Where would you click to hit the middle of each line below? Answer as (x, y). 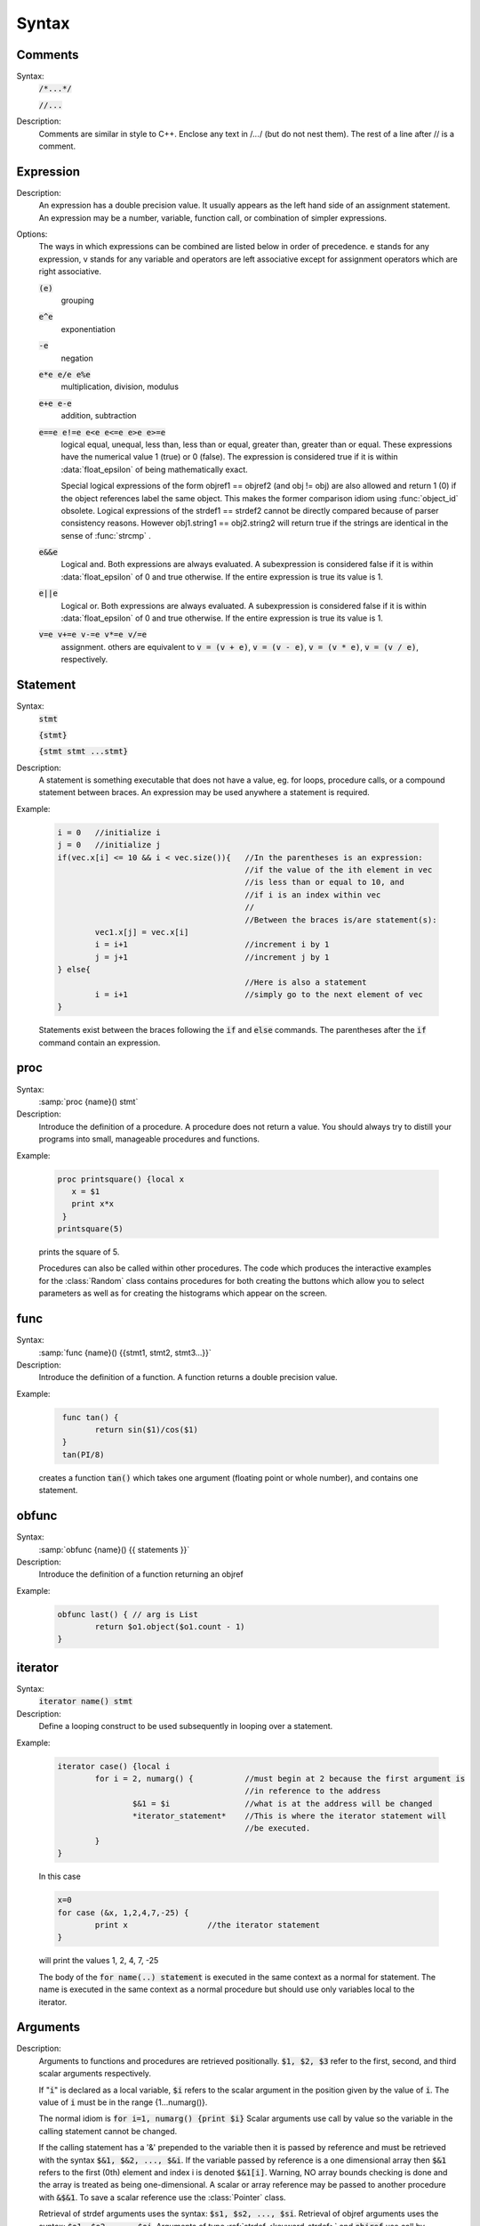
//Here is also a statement (306, 982)
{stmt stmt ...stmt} (84, 751)
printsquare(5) (90, 1229)
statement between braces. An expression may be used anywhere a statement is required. (204, 792)
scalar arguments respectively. (95, 2074)
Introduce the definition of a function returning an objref (141, 1574)
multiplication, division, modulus (120, 386)
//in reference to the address (313, 1791)
